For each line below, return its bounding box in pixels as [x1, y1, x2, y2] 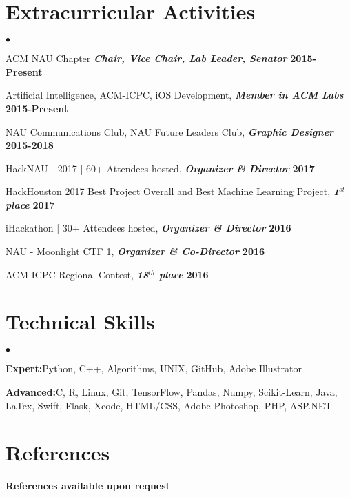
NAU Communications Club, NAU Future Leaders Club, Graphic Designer [6, 124, 334, 139]
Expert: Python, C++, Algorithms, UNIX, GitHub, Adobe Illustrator [6, 361, 302, 376]
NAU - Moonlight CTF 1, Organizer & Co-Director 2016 [6, 244, 265, 258]
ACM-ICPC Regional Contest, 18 [6, 267, 149, 281]
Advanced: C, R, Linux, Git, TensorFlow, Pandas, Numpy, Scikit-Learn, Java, [6, 384, 338, 398]
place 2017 [6, 197, 55, 212]
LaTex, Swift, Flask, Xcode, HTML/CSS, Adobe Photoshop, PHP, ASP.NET [6, 398, 332, 412]
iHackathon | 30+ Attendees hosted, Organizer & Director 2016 [6, 221, 291, 235]
